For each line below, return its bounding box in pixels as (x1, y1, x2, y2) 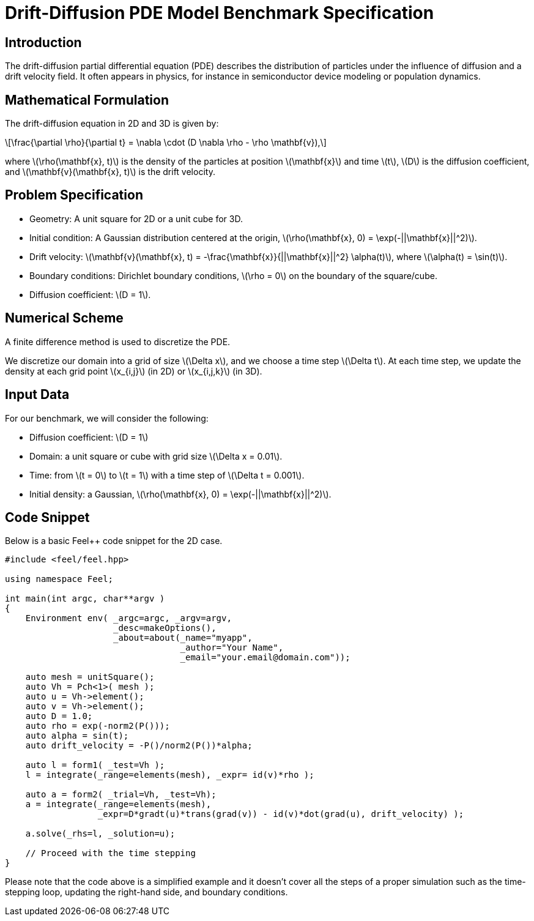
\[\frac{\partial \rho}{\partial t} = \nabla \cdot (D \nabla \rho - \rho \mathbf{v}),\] (5, 137, 327, 148)
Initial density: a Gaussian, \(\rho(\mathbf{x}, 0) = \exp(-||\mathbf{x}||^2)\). (29, 488, 332, 499)
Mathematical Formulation (5, 92, 169, 108)
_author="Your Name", (180, 643, 284, 653)
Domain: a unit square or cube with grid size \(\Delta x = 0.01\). (29, 450, 283, 461)
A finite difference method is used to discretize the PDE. (5, 336, 231, 347)
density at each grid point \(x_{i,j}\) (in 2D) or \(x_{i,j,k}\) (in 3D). (5, 365, 262, 376)
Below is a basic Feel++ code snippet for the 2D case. (5, 535, 223, 546)
